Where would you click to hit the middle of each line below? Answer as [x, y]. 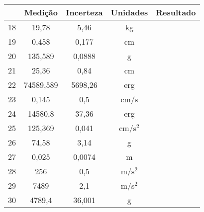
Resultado [176, 12]
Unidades [129, 12]
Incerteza [84, 12]
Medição [41, 12]
